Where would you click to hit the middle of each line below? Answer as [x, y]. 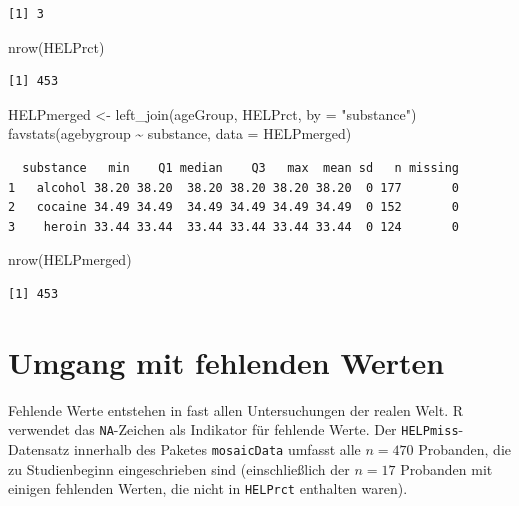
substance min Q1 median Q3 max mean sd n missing [241, 167]
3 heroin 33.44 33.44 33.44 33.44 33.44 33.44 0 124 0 [234, 226]
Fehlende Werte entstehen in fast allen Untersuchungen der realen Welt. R [236, 409]
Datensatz [39, 448]
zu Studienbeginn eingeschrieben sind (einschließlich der [179, 468]
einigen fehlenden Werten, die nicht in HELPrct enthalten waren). [208, 488]
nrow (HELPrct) [56, 46]
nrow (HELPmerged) [70, 259]
